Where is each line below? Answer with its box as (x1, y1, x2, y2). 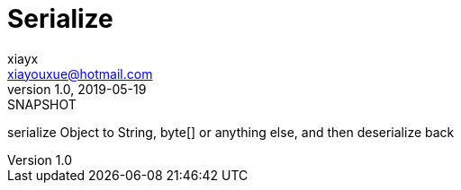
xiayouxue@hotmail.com (7, 65, 153, 82)
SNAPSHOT (7, 96, 77, 112)
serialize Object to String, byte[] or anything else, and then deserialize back (7, 124, 455, 140)
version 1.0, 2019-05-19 (7, 81, 147, 97)
